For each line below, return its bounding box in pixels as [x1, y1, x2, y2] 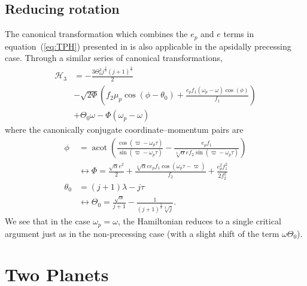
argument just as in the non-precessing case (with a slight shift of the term [5, 227, 279, 239]
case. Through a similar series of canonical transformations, [5, 51, 223, 64]
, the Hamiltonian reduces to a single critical [117, 215, 281, 227]
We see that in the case [5, 215, 90, 227]
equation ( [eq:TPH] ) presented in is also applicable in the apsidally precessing [5, 39, 291, 52]
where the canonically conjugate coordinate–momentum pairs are [5, 123, 244, 136]
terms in [223, 28, 254, 40]
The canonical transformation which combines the [5, 28, 188, 40]
